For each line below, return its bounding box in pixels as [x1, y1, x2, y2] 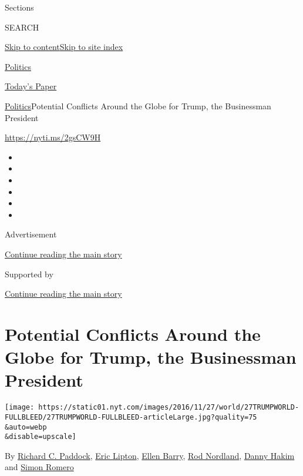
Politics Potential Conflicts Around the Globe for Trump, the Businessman [5, 99, 271, 112]
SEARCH [5, 21, 39, 33]
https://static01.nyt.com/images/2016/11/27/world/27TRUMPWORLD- [38, 403, 299, 412]
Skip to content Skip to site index [5, 41, 123, 53]
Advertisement [5, 228, 57, 240]
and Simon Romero [5, 461, 74, 473]
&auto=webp [5, 423, 47, 431]
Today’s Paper [5, 80, 57, 92]
